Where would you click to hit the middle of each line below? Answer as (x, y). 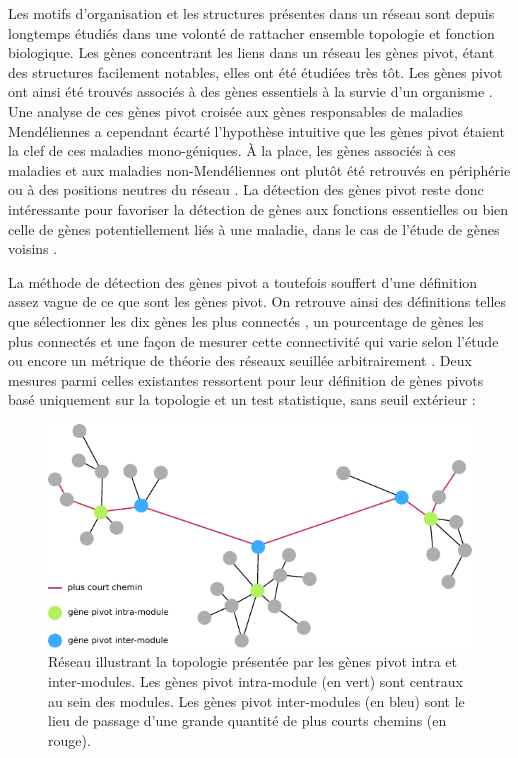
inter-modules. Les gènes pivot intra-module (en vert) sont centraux (255, 681)
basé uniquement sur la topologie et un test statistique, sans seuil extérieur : (242, 399)
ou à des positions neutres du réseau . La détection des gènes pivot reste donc (246, 189)
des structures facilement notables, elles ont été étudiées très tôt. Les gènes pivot (255, 71)
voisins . (33, 248)
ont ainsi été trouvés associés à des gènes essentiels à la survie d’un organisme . (250, 91)
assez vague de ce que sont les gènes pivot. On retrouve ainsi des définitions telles (257, 301)
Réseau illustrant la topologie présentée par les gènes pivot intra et (253, 661)
